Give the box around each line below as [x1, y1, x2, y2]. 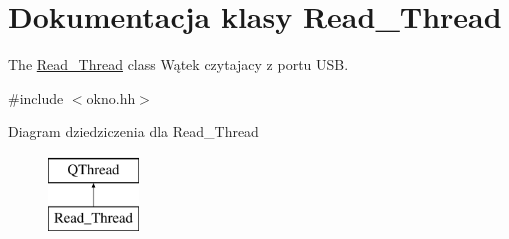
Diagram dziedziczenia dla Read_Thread [8, 121, 259, 142]
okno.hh [86, 87, 136, 108]
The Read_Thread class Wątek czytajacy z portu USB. [8, 54, 349, 75]
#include [8, 87, 64, 108]
